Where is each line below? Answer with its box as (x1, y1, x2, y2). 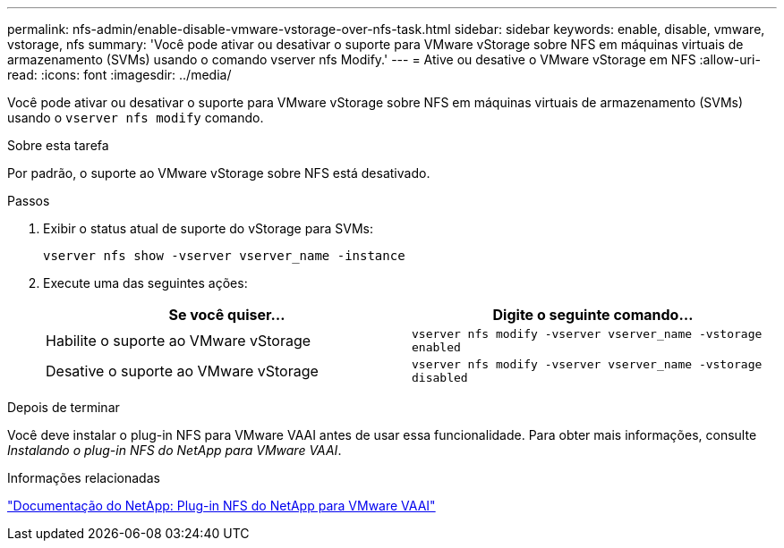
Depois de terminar (7, 400, 120, 415)
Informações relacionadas (7, 470, 160, 485)
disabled (412, 371, 468, 384)
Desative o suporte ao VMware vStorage (46, 362, 319, 380)
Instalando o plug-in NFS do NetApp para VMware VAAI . (7, 443, 342, 458)
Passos (7, 193, 50, 208)
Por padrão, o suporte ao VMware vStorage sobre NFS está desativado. (7, 165, 430, 181)
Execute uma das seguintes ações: (43, 275, 248, 291)
